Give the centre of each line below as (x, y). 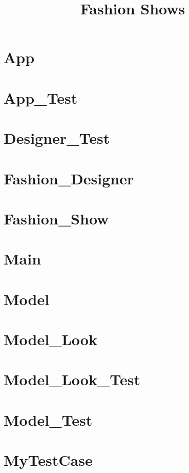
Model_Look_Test (72, 379)
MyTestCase (48, 460)
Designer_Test (57, 138)
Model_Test (48, 419)
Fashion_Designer (69, 178)
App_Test (41, 97)
